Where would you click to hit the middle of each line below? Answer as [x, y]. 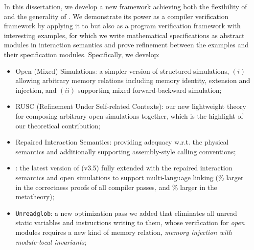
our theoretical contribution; [58, 125]
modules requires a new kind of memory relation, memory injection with [124, 232]
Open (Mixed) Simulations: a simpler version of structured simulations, [122, 71]
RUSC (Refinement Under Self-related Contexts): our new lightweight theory [131, 106]
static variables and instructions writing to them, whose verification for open [130, 222]
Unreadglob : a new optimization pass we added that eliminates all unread [126, 213]
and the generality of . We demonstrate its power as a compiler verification [116, 16]
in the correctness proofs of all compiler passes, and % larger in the [116, 187]
